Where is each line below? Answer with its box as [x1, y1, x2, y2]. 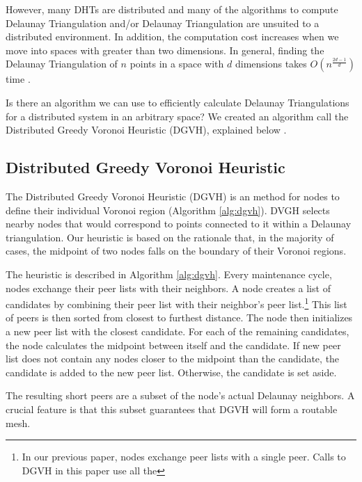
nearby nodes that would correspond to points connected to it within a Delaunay [6, 216, 352, 231]
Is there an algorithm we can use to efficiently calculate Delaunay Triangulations [6, 95, 349, 109]
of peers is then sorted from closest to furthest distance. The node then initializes [6, 310, 353, 325]
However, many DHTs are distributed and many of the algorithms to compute [6, 2, 338, 16]
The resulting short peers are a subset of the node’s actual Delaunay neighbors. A [6, 388, 355, 403]
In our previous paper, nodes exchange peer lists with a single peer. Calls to [22, 449, 346, 464]
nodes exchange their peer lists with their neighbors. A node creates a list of [6, 280, 331, 295]
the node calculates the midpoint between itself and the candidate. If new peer [6, 337, 341, 352]
